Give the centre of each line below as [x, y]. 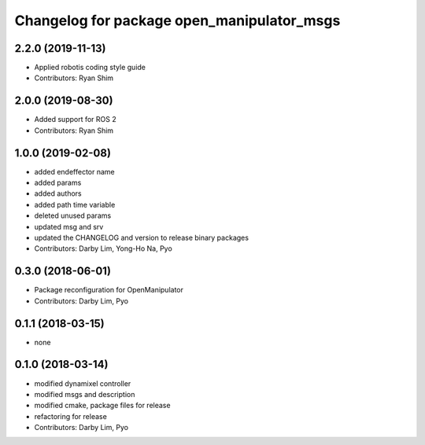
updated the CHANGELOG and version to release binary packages [142, 237]
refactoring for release [71, 416]
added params [58, 183]
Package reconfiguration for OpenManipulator [109, 290]
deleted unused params [73, 215]
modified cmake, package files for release [102, 406]
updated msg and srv [69, 226]
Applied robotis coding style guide [90, 68]
